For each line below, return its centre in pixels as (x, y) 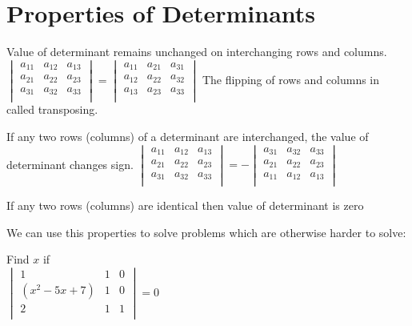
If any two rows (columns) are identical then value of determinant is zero (185, 205)
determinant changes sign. (70, 164)
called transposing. (52, 109)
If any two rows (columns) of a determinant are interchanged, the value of (188, 136)
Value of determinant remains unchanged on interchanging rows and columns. (197, 52)
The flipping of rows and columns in (291, 79)
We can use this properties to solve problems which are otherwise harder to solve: (206, 232)
